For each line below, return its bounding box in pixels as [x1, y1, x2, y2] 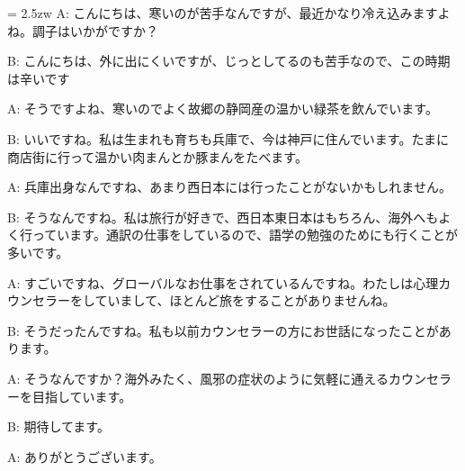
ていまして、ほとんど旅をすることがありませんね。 [94, 291, 396, 310]
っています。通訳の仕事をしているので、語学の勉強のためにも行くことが [31, 225, 458, 244]
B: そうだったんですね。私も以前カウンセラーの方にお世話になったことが [7, 321, 439, 340]
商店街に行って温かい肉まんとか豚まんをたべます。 [7, 147, 308, 166]
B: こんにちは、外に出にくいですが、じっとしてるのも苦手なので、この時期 [7, 51, 451, 70]
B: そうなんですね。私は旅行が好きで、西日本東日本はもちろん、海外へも [7, 207, 439, 226]
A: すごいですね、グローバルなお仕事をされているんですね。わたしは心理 [7, 273, 439, 292]
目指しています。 [31, 386, 132, 405]
